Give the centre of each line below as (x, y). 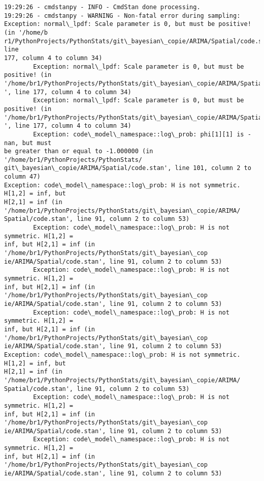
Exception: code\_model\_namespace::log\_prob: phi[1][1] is (139, 134)
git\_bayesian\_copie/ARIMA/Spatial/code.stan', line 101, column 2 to (128, 168)
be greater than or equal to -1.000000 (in (79, 151)
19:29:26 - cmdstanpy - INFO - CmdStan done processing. (102, 7)
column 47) (22, 177)
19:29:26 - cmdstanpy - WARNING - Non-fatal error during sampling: (122, 16)
